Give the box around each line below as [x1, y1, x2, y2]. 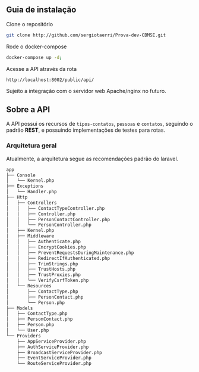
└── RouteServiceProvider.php [17, 361, 92, 367]
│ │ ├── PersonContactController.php [6, 216, 110, 222]
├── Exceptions [6, 183, 44, 190]
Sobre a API [6, 104, 50, 114]
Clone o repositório [6, 20, 53, 27]
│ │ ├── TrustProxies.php [6, 272, 81, 278]
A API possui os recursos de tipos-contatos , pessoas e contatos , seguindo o [6, 120, 193, 128]
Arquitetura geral [6, 141, 57, 150]
